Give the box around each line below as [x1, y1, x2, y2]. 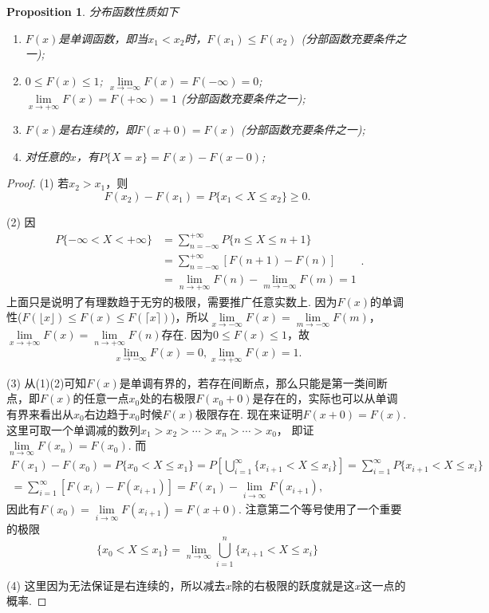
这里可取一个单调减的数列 [6, 421, 140, 438]
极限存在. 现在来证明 [195, 405, 303, 422]
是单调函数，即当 [58, 29, 148, 46]
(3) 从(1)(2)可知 [6, 374, 87, 391]
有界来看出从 [6, 405, 73, 422]
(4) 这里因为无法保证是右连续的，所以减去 [6, 576, 226, 593]
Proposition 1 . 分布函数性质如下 [6, 3, 179, 19]
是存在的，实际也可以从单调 [252, 390, 398, 407]
